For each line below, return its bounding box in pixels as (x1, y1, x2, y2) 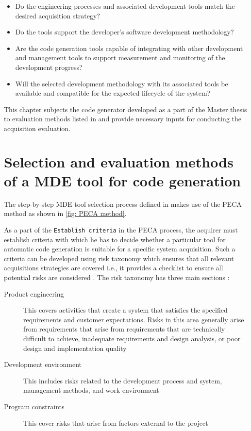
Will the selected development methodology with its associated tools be (15, 78, 228, 88)
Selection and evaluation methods (4, 151, 234, 171)
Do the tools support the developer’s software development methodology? (15, 27, 234, 37)
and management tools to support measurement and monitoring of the (15, 52, 225, 63)
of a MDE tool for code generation (4, 170, 241, 190)
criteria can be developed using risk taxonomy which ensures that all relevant (4, 253, 234, 263)
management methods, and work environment (23, 385, 159, 395)
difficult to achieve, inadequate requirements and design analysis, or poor (23, 333, 241, 344)
